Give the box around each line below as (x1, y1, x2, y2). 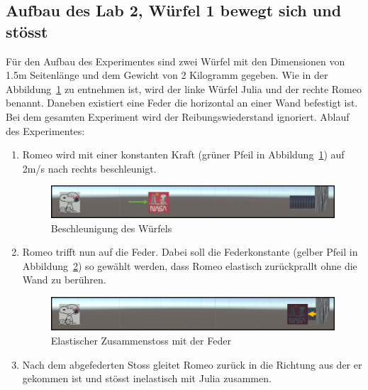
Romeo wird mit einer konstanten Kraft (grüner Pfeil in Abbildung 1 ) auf (22, 147, 345, 162)
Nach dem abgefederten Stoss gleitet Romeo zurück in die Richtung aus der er (22, 357, 362, 372)
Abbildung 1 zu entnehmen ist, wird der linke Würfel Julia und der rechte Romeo (6, 81, 362, 96)
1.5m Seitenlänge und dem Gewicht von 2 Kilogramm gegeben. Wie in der (6, 67, 328, 82)
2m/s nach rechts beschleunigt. (22, 161, 157, 175)
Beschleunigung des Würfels (50, 220, 172, 235)
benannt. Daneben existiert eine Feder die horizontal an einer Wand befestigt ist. (6, 95, 358, 110)
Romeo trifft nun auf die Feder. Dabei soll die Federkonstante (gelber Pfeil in (22, 244, 358, 259)
